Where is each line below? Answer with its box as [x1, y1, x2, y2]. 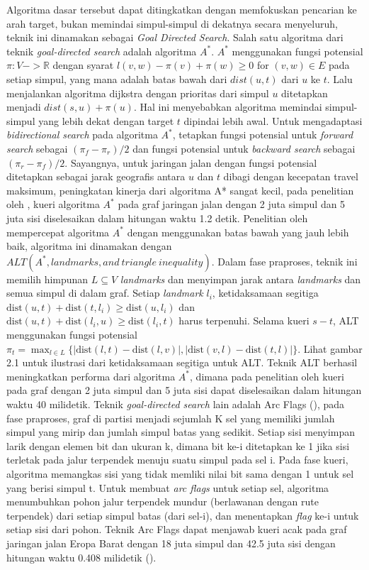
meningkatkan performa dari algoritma [6, 368, 176, 383]
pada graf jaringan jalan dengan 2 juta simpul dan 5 [118, 197, 346, 212]
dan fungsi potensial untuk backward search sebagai [132, 141, 356, 155]
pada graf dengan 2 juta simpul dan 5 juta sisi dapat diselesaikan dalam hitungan [6, 383, 362, 398]
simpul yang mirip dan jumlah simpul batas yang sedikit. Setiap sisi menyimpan [6, 424, 356, 439]
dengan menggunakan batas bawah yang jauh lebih [127, 224, 349, 239]
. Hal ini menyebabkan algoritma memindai [133, 99, 322, 114]
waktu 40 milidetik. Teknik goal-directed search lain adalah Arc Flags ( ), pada [6, 397, 345, 412]
